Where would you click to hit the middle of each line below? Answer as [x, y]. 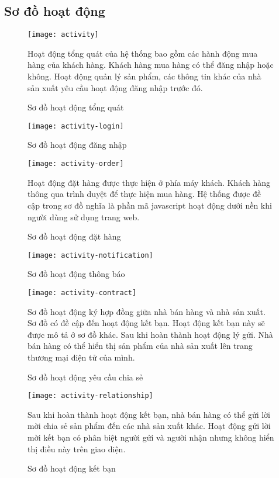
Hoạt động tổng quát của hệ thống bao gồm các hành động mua [143, 53]
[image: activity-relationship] [90, 396]
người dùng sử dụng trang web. [84, 217]
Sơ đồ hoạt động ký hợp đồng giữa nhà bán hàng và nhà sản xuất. [147, 311]
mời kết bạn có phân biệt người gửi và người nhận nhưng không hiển [151, 437]
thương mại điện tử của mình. [81, 357]
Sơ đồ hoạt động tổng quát [76, 107]
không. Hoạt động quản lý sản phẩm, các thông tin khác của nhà [144, 76]
